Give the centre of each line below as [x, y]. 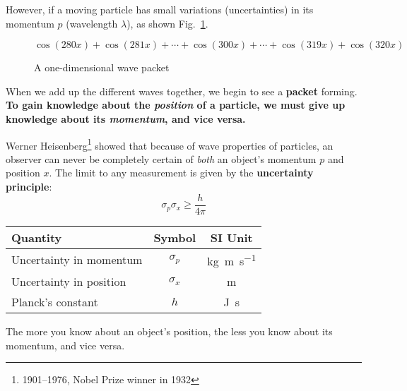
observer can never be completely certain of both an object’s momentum [161, 158]
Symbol [175, 237]
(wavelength [92, 23]
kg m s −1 [232, 259]
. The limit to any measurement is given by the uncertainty [181, 173]
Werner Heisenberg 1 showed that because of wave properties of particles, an [170, 144]
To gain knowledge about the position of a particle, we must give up [176, 105]
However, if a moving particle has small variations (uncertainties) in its [160, 9]
